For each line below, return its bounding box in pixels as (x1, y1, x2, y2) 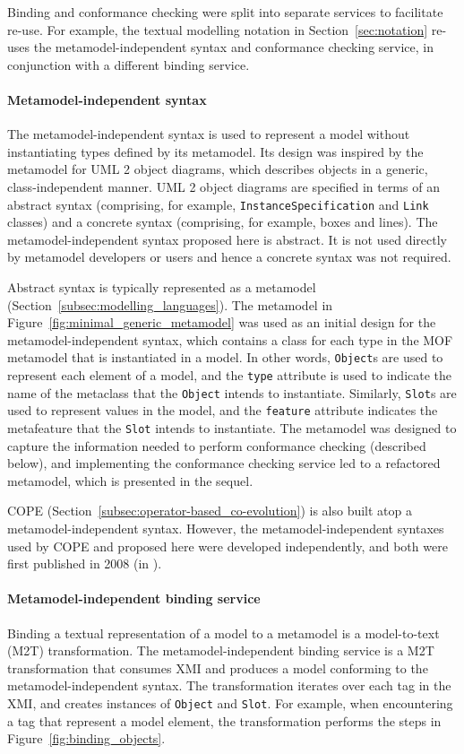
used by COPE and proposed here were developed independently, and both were (7, 536, 448, 555)
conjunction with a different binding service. (7, 55, 250, 74)
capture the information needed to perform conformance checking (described (7, 436, 426, 455)
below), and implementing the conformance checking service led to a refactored (7, 454, 441, 472)
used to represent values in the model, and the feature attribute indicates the (7, 401, 438, 420)
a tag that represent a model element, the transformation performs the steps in (7, 711, 442, 730)
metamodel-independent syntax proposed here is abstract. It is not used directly (7, 230, 448, 248)
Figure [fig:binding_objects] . (7, 729, 166, 748)
